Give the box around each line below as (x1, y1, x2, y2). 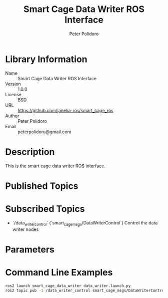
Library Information (5, 54, 87, 65)
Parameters (5, 244, 55, 255)
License (5, 91, 21, 97)
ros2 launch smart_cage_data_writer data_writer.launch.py (5, 283, 131, 288)
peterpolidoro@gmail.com (17, 129, 71, 135)
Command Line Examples (5, 266, 113, 278)
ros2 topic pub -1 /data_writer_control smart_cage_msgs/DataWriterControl (5, 288, 166, 293)
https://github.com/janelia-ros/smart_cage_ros (17, 107, 113, 113)
